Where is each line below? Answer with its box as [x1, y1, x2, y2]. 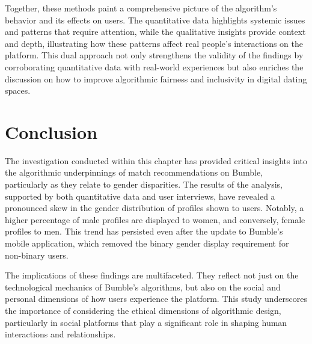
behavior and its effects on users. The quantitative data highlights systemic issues [5, 13, 305, 26]
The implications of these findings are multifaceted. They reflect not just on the [5, 269, 299, 281]
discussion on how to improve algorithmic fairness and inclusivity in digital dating [5, 72, 307, 85]
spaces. [5, 84, 31, 97]
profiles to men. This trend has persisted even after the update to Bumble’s [5, 225, 283, 238]
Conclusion [5, 119, 98, 144]
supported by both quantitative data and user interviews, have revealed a [5, 189, 275, 202]
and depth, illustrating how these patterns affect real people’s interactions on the [5, 37, 303, 49]
